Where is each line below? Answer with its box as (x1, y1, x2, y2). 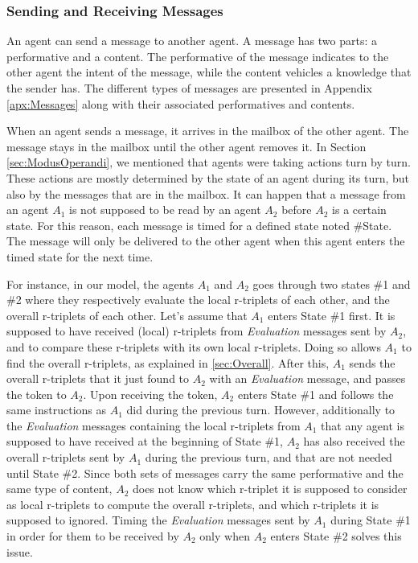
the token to (6, 385, 67, 402)
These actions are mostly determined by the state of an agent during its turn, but (6, 169, 410, 186)
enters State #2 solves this (270, 528, 402, 545)
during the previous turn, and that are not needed (145, 449, 392, 466)
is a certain (332, 201, 387, 218)
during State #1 (330, 512, 411, 528)
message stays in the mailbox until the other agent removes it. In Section (6, 138, 367, 154)
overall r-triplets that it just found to (6, 370, 190, 387)
